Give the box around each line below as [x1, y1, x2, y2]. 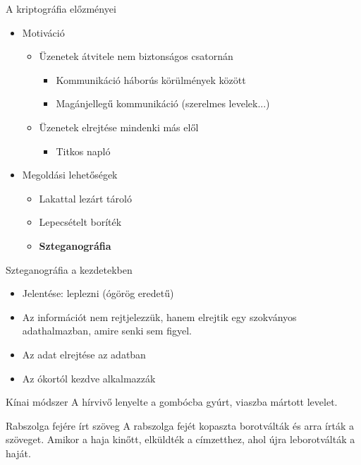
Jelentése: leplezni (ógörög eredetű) [22, 286, 174, 301]
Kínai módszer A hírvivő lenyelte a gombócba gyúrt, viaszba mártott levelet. [6, 394, 338, 409]
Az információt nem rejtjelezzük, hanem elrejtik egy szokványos [22, 309, 297, 324]
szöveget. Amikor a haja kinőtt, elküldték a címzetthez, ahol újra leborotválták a [6, 432, 355, 447]
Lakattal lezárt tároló [39, 191, 132, 205]
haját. [6, 445, 31, 460]
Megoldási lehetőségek [22, 167, 118, 182]
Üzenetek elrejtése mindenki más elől [39, 119, 199, 134]
